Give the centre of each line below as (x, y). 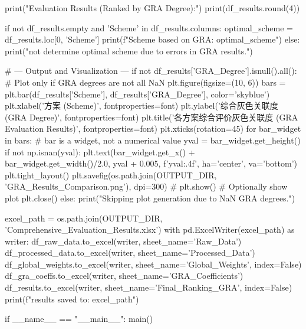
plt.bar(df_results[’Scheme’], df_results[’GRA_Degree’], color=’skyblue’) (137, 94)
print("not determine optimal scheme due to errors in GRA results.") (129, 51)
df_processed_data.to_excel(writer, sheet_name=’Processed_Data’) (130, 253)
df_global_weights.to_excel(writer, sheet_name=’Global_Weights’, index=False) (153, 264)
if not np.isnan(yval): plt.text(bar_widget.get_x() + (100, 152)
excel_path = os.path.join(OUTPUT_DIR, (84, 218)
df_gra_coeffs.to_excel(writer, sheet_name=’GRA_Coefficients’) (124, 276)
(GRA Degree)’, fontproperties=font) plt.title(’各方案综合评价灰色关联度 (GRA (152, 117)
